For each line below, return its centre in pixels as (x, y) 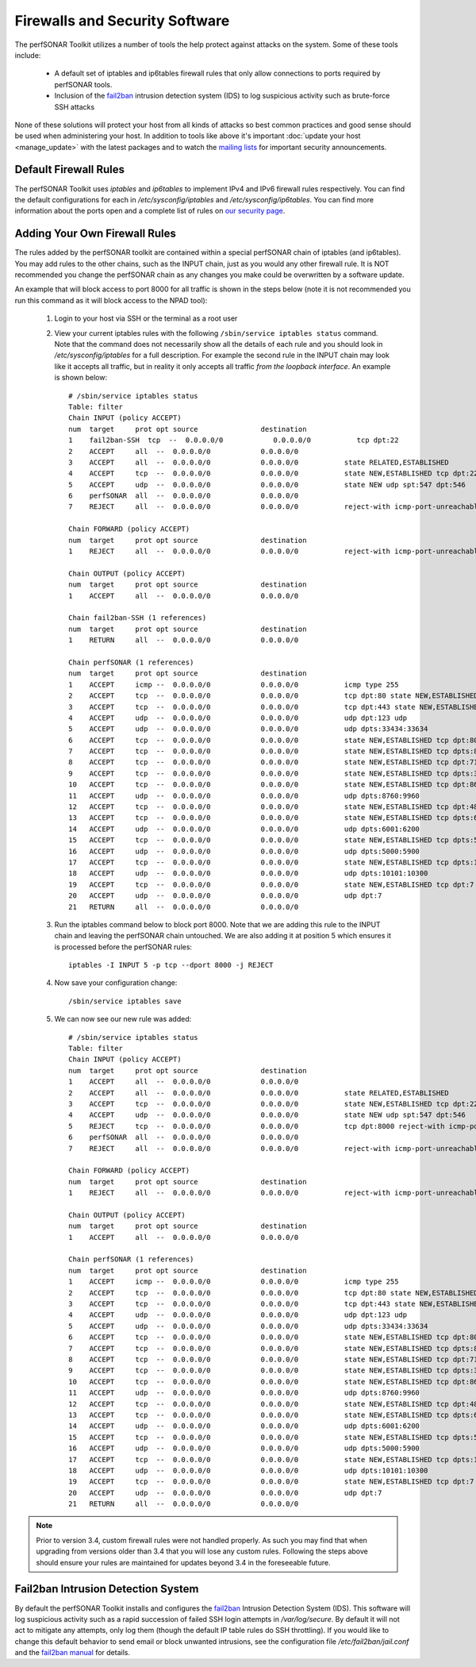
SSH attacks (75, 106)
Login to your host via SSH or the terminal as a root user (146, 318)
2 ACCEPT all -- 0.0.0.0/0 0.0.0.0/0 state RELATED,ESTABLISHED (259, 1093)
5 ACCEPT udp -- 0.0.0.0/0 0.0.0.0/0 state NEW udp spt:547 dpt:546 (267, 485)
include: (28, 55)
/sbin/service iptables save (125, 1001)
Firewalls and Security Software (122, 21)
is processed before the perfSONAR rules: (123, 947)
